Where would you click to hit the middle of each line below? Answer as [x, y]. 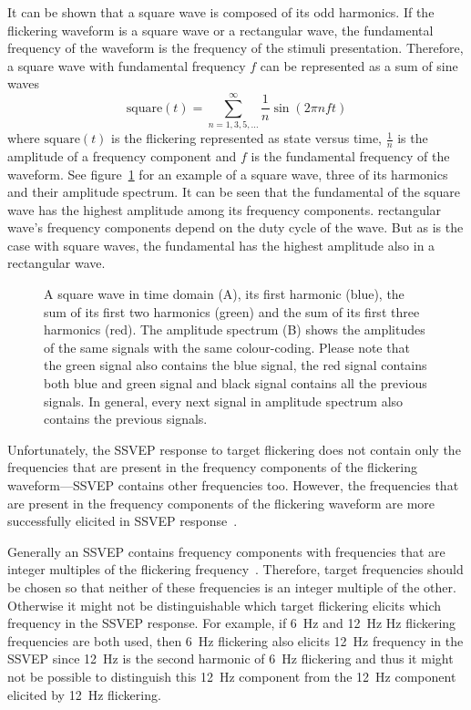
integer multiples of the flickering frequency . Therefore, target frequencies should [235, 569]
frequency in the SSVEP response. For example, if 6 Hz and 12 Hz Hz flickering [232, 623]
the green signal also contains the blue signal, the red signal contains [235, 365]
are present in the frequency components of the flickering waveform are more [221, 503]
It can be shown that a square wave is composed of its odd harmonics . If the [221, 12]
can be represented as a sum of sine [359, 65]
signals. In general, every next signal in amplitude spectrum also [224, 401]
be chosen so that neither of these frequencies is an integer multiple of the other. [232, 587]
